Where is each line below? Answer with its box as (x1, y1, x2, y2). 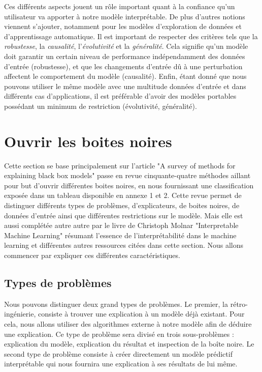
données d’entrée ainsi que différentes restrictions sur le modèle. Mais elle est (4, 210, 243, 220)
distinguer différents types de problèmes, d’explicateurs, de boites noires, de (4, 200, 240, 211)
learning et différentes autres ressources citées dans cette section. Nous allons (4, 240, 244, 250)
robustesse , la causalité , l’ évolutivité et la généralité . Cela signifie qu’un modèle (4, 41, 248, 51)
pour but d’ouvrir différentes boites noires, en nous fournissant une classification (4, 180, 254, 190)
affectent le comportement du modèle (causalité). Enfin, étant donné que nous (4, 71, 247, 81)
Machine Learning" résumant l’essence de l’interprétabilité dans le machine (4, 230, 237, 240)
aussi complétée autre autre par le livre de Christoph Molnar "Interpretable (4, 220, 239, 231)
